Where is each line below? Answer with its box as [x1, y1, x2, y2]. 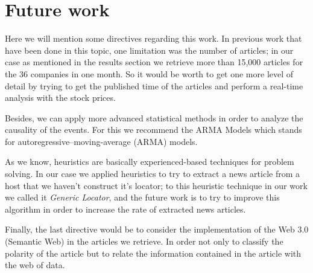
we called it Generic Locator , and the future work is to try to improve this [5, 191, 280, 204]
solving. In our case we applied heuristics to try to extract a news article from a [5, 167, 300, 180]
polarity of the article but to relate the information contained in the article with [5, 246, 302, 259]
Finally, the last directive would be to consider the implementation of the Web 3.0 [5, 223, 309, 236]
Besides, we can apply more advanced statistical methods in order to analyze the [5, 111, 303, 124]
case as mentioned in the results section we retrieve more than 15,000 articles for [5, 56, 303, 68]
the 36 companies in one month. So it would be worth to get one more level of [5, 67, 294, 80]
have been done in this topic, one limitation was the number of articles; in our [5, 43, 294, 56]
